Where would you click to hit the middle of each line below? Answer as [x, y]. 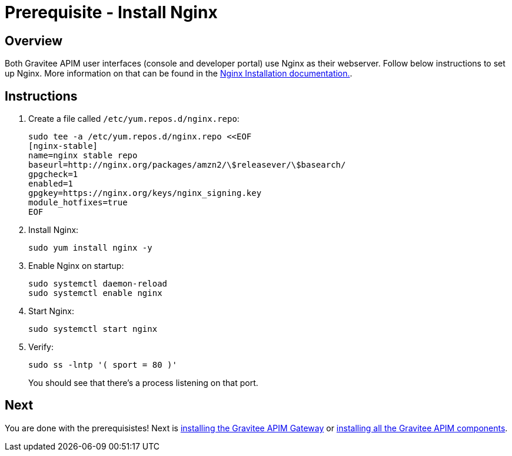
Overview [34, 41]
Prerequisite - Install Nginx [111, 12]
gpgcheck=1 [53, 174]
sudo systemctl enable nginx [95, 293]
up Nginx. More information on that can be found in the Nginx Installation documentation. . [179, 74]
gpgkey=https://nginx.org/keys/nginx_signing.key [145, 193]
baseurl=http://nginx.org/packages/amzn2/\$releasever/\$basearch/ [187, 165]
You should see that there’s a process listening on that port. [143, 383]
